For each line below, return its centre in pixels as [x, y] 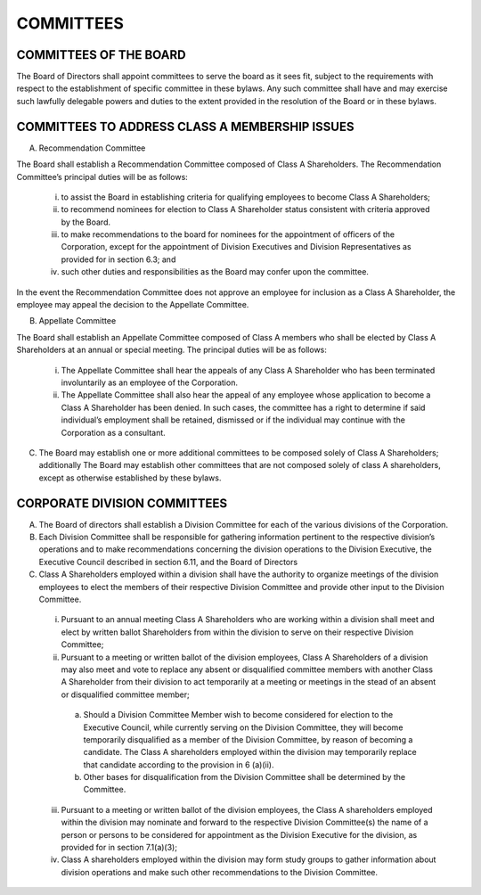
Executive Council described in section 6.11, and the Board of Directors [168, 562]
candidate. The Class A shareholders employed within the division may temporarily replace [250, 752]
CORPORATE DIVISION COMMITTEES [122, 503]
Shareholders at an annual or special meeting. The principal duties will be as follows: [171, 350]
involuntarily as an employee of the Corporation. [149, 382]
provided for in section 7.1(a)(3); [119, 848]
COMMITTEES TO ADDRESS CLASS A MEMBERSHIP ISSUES [185, 126]
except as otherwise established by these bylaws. [130, 478]
